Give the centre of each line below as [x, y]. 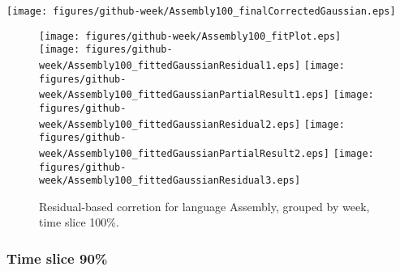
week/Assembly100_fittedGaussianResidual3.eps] [170, 181]
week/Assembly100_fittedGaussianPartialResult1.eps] [184, 95]
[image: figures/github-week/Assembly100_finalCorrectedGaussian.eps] [201, 11]
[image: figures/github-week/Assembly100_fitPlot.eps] [190, 36]
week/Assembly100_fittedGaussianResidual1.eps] [170, 65]
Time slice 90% [57, 258]
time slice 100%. [79, 222]
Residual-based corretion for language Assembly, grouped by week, [204, 206]
